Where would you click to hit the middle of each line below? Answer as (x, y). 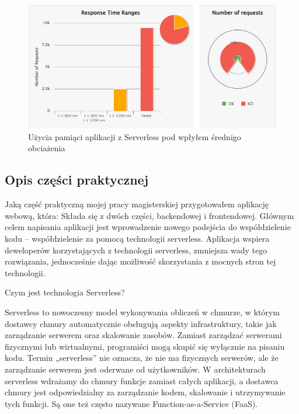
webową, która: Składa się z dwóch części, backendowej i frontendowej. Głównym (149, 215)
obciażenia (47, 148)
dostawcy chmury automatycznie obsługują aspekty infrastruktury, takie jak (141, 323)
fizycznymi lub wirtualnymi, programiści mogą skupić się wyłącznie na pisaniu (145, 346)
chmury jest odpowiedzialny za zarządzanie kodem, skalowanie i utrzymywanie (145, 392)
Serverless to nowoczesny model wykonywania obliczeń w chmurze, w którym (142, 312)
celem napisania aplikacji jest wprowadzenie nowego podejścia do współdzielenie (148, 227)
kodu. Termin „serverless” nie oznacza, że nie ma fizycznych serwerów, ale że (142, 358)
